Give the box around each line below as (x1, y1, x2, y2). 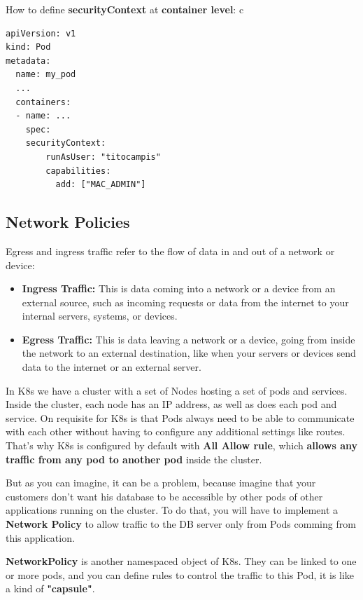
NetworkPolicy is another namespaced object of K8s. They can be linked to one (6, 554, 357, 568)
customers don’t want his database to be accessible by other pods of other (6, 489, 323, 503)
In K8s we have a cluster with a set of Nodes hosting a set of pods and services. (6, 383, 348, 397)
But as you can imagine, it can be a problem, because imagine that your (6, 475, 316, 490)
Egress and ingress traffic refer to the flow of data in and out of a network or (6, 243, 335, 258)
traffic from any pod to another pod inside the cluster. (6, 451, 262, 466)
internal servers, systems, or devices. (22, 308, 178, 323)
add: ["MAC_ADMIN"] (55, 179, 146, 190)
